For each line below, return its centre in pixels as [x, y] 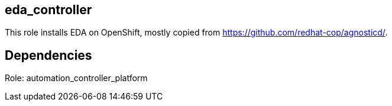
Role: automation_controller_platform [76, 78]
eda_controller [48, 10]
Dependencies [48, 55]
